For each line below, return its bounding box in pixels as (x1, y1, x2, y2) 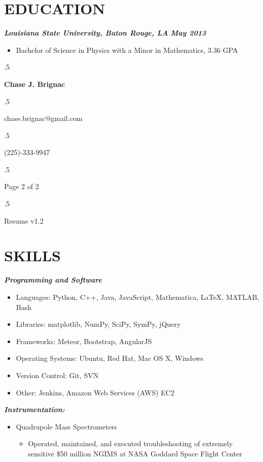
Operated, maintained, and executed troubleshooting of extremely (28, 438, 233, 449)
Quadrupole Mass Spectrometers (16, 421, 117, 432)
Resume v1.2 (4, 215, 44, 226)
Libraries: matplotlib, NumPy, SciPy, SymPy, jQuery (16, 319, 181, 329)
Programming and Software (4, 274, 102, 285)
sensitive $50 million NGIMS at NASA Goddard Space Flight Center (28, 448, 242, 458)
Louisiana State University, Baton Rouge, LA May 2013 (4, 27, 206, 38)
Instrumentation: (4, 404, 65, 415)
